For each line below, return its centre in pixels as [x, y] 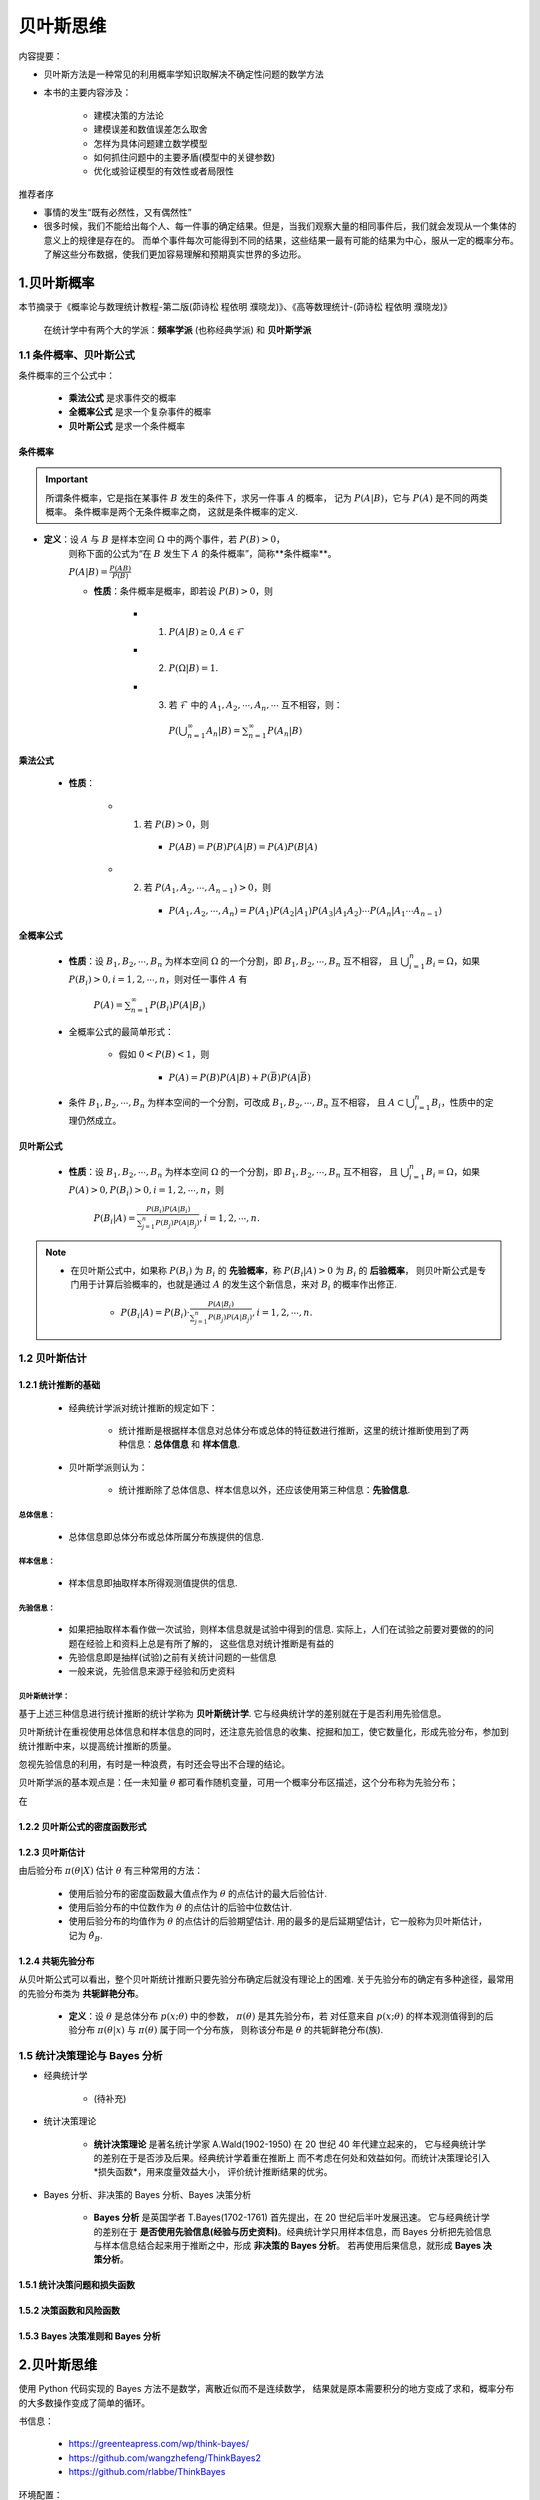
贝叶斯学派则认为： [108, 1467]
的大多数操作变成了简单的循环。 [84, 2402]
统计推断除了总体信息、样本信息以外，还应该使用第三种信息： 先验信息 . [264, 1490]
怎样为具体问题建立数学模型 [150, 143]
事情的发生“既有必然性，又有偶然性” [117, 212]
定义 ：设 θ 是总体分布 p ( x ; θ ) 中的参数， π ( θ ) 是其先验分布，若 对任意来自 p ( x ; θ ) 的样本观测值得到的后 [281, 2016]
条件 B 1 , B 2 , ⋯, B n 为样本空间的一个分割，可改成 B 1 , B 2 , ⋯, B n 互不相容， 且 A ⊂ [236, 1103]
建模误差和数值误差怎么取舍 [150, 129]
